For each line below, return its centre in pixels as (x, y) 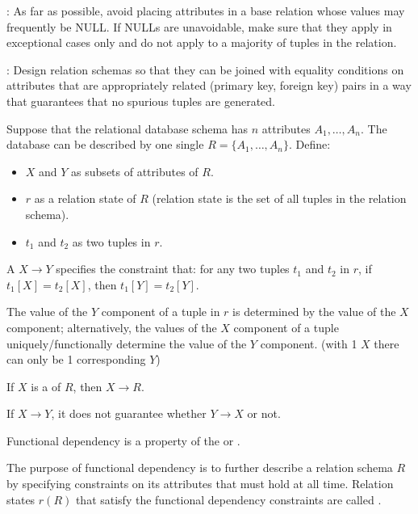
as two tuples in (111, 241)
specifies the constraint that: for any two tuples (173, 269)
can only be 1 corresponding (76, 359)
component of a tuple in (161, 312)
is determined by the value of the (314, 312)
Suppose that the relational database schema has (127, 128)
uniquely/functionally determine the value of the (127, 343)
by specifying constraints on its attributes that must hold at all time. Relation (200, 484)
